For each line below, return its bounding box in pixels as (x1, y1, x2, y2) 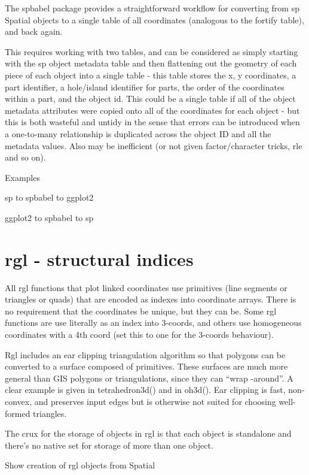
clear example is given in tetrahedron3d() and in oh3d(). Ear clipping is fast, (5, 383, 286, 396)
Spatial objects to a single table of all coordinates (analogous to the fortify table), (5, 13, 304, 26)
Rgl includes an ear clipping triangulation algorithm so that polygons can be (5, 348, 286, 361)
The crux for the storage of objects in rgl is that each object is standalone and (5, 427, 292, 440)
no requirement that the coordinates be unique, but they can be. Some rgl (5, 304, 277, 317)
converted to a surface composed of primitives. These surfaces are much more (5, 360, 288, 373)
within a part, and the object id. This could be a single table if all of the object (5, 92, 296, 105)
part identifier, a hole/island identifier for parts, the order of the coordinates (5, 80, 284, 93)
